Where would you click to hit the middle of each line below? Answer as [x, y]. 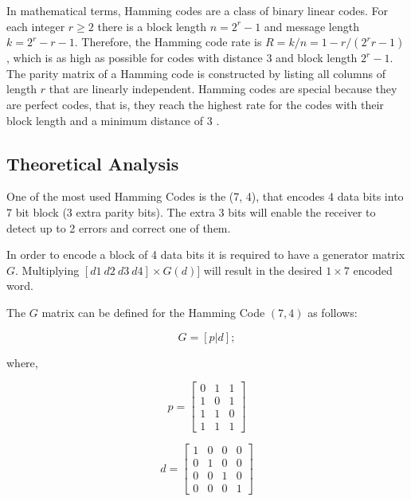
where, [22, 362]
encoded [373, 270]
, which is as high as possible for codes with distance [135, 58]
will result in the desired [263, 270]
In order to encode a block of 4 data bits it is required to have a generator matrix [206, 254]
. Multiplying [47, 270]
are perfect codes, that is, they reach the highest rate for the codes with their [195, 104]
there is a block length [152, 26]
